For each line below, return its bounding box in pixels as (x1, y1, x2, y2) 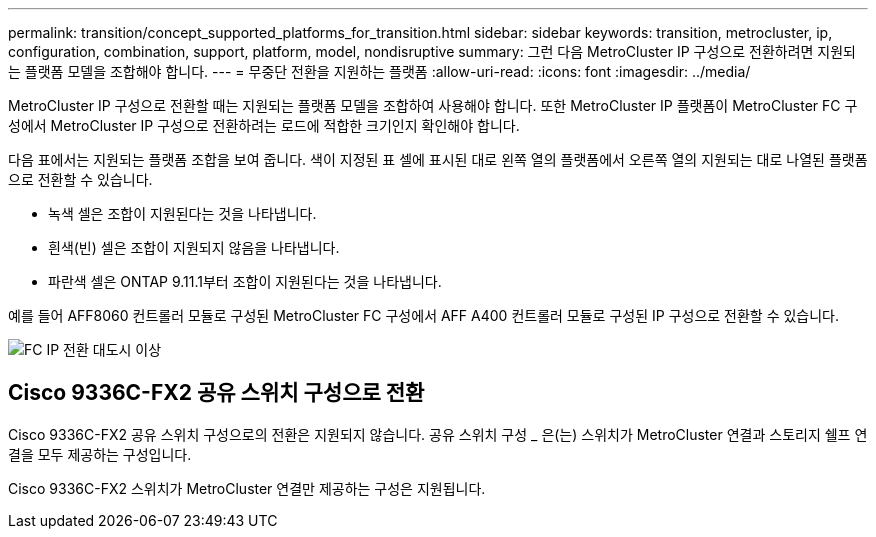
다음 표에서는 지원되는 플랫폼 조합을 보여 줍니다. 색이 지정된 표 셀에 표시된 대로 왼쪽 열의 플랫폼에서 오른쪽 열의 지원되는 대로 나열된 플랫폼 (8, 151, 868, 168)
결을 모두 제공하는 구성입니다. (8, 445, 192, 463)
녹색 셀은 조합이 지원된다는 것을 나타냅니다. (48, 205, 317, 222)
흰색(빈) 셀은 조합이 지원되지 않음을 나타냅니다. (48, 239, 340, 256)
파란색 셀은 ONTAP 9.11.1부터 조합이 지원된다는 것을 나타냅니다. (48, 273, 442, 290)
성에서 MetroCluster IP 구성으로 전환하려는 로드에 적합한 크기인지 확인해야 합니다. (8, 117, 520, 134)
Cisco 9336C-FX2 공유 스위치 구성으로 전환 (8, 380, 425, 406)
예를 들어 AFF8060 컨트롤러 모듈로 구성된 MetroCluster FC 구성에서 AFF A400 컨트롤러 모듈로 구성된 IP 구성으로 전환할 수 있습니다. (8, 307, 840, 324)
